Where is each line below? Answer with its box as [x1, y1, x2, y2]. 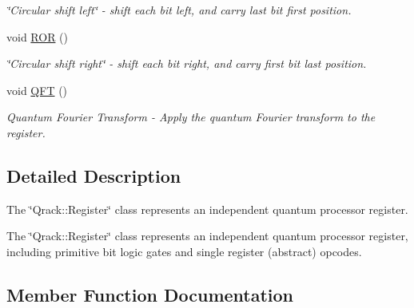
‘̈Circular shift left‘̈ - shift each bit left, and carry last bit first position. [6, 2, 352, 18]
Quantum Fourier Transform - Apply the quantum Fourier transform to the [6, 109, 376, 125]
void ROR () [6, 28, 69, 45]
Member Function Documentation [6, 282, 294, 306]
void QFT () [6, 81, 68, 98]
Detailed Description [6, 163, 181, 188]
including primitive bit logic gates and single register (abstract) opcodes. [6, 243, 362, 259]
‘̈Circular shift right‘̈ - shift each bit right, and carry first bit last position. [6, 55, 367, 72]
